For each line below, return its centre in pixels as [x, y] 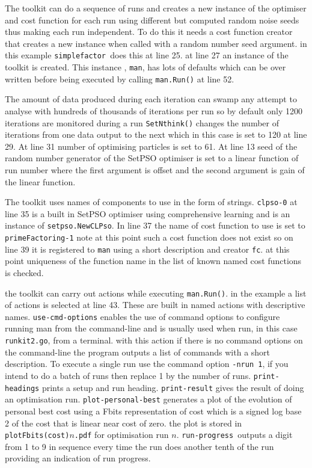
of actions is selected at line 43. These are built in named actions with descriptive [155, 305]
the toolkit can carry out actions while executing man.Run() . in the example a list [156, 293]
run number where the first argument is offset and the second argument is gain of [155, 169]
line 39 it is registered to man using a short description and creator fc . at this [147, 249]
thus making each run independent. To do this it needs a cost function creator [149, 32]
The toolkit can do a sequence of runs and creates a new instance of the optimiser [156, 8]
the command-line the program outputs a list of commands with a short [138, 352]
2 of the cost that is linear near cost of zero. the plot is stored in [124, 423]
